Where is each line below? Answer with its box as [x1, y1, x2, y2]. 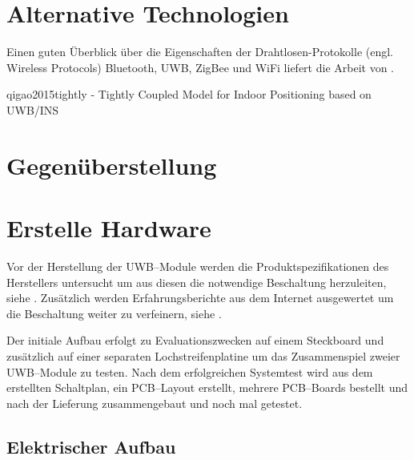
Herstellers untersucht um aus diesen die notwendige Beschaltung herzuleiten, [6, 273, 387, 290]
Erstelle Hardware [6, 212, 211, 244]
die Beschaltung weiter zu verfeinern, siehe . [6, 305, 222, 321]
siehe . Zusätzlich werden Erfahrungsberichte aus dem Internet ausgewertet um [6, 289, 394, 306]
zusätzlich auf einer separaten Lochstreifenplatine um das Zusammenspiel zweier [6, 347, 400, 364]
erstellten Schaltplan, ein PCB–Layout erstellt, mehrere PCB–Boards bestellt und [6, 379, 408, 396]
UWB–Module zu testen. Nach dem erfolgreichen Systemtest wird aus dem [6, 363, 373, 380]
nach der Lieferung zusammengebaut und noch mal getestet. [6, 394, 303, 411]
